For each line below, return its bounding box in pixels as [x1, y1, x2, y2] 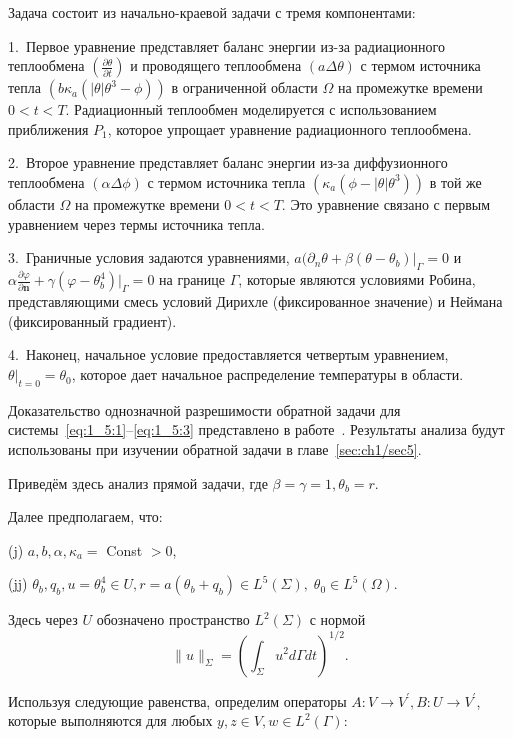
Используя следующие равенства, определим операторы [8, 690, 347, 711]
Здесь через [8, 609, 78, 630]
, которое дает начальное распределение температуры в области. [71, 364, 464, 385]
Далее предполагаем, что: [8, 506, 163, 527]
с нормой [309, 609, 366, 630]
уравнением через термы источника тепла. [8, 213, 265, 234]
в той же [429, 171, 482, 192]
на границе [159, 269, 226, 290]
